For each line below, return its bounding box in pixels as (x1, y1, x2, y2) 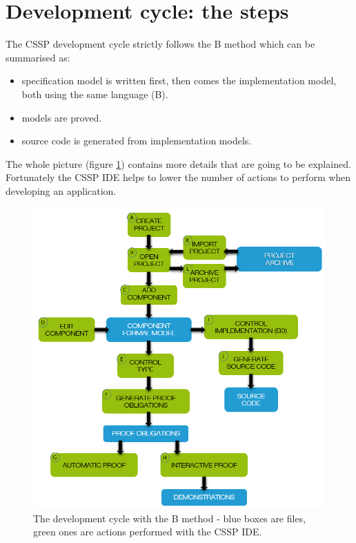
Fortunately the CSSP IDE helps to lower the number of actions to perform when (6, 170, 351, 184)
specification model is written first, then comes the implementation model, (21, 73, 337, 88)
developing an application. (6, 183, 117, 198)
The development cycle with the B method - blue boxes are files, (33, 511, 306, 525)
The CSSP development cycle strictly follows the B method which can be (6, 37, 315, 51)
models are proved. (21, 110, 102, 124)
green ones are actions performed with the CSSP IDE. (33, 524, 262, 539)
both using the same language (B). (21, 86, 168, 101)
